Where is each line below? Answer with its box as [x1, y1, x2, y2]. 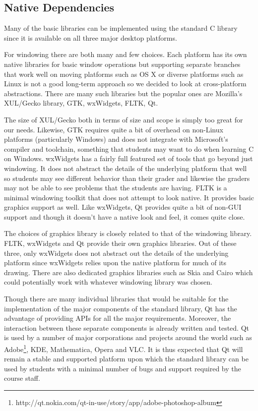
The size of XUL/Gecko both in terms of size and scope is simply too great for [4, 114, 243, 124]
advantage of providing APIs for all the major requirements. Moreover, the [4, 313, 231, 323]
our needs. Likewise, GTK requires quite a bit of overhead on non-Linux [4, 124, 223, 134]
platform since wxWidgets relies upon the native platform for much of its [4, 257, 227, 268]
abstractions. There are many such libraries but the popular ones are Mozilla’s [4, 88, 243, 98]
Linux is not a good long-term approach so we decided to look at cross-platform [4, 78, 247, 89]
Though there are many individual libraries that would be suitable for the [4, 294, 229, 304]
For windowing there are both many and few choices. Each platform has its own [4, 49, 247, 59]
